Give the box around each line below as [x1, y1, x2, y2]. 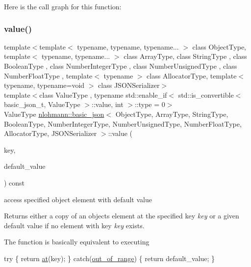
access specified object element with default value [4, 194, 152, 204]
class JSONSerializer [98, 80, 160, 90]
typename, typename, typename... [77, 41, 179, 52]
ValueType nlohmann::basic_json [4, 108, 104, 119]
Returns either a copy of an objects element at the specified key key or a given [4, 211, 239, 221]
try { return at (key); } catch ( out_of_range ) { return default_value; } [4, 253, 215, 263]
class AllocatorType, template [147, 70, 237, 80]
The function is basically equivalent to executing [4, 237, 150, 247]
